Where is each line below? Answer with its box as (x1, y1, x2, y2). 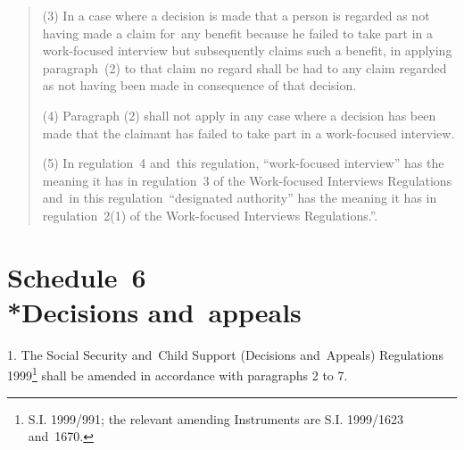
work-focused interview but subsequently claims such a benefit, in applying (42, 41, 452, 60)
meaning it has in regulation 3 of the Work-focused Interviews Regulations (42, 171, 452, 189)
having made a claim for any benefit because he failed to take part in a (42, 23, 434, 42)
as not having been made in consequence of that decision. (42, 76, 357, 95)
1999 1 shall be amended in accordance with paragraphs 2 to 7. (7, 363, 348, 385)
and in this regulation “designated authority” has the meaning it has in (42, 188, 437, 207)
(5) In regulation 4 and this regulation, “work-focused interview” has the (42, 154, 444, 172)
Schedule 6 (7, 258, 146, 295)
